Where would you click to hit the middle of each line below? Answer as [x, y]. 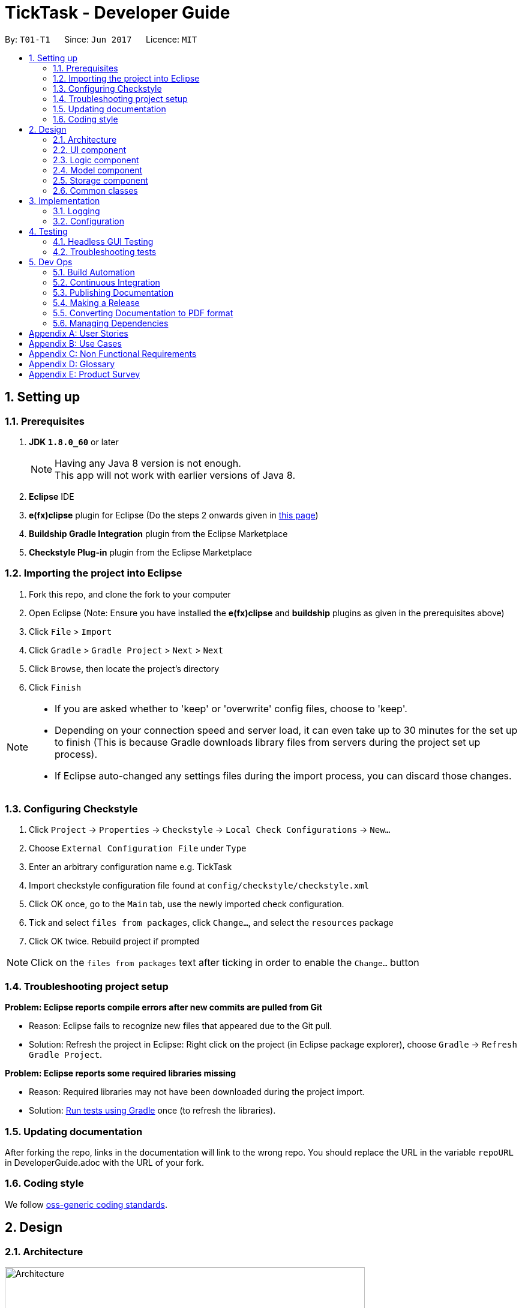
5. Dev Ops [51, 262]
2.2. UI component [90, 149]
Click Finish [55, 687]
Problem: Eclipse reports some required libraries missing [121, 1073]
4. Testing [48, 231]
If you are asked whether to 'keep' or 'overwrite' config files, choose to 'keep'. [231, 708]
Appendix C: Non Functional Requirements [113, 353]
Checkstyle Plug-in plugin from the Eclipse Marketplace [140, 552]
